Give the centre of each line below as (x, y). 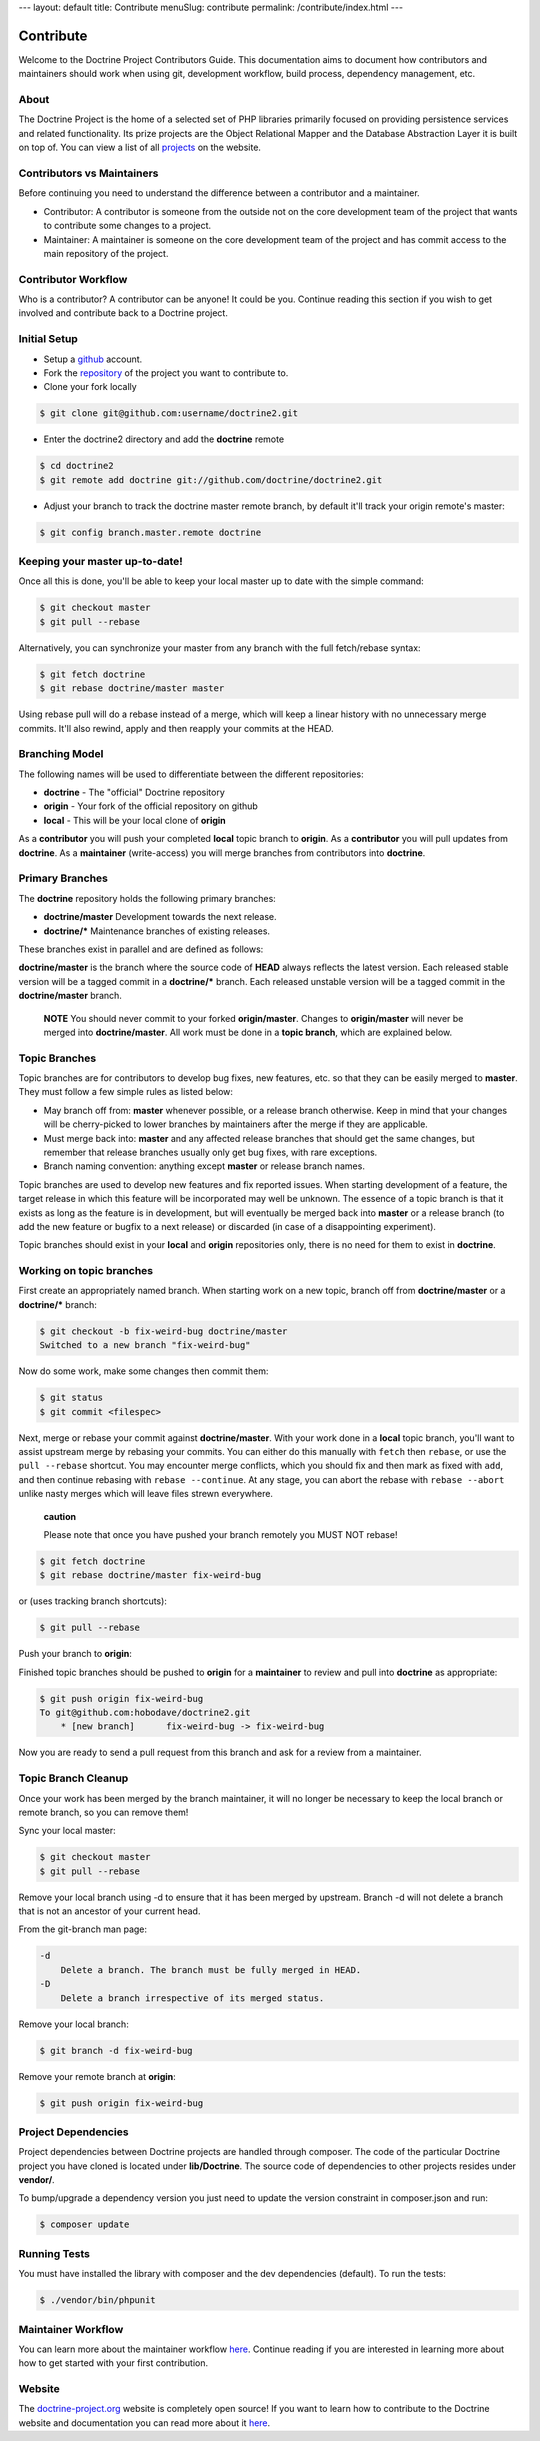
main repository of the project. (106, 253)
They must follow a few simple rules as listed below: (126, 1092)
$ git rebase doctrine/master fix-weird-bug (150, 1575)
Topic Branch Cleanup (73, 1778)
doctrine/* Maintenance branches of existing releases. (156, 931)
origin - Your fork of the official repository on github (151, 806)
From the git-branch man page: (83, 1929)
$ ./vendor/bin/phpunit (98, 2300)
